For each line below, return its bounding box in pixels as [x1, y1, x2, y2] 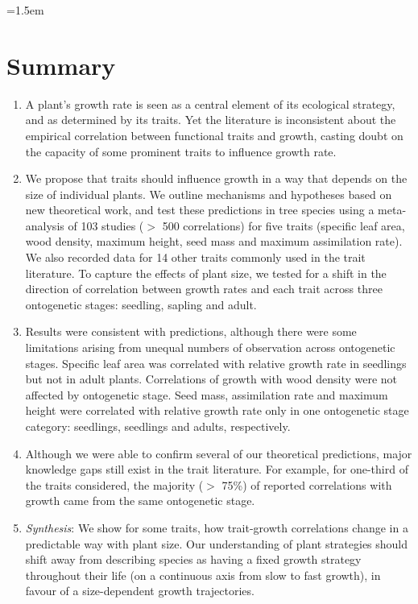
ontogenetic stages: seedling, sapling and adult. [25, 296, 257, 312]
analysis [25, 217, 64, 234]
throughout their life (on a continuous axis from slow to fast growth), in [25, 566, 381, 583]
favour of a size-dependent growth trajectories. [25, 582, 255, 599]
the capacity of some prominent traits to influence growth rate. [25, 143, 337, 159]
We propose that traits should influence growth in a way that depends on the [25, 170, 408, 187]
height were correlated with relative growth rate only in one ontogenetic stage [25, 402, 409, 419]
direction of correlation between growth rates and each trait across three [25, 280, 383, 297]
